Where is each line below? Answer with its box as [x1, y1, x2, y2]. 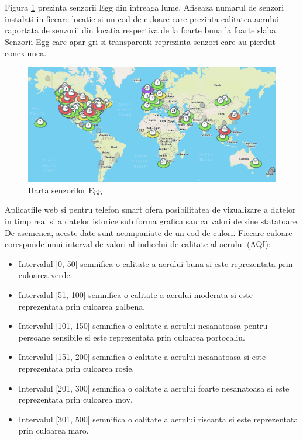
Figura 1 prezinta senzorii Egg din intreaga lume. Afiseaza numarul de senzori [5, 1, 284, 13]
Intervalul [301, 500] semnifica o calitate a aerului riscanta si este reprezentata [18, 413, 298, 425]
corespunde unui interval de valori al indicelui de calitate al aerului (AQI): [5, 238, 271, 250]
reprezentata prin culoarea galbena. [18, 300, 146, 312]
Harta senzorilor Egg [28, 183, 102, 196]
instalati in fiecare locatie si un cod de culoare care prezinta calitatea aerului [5, 12, 279, 25]
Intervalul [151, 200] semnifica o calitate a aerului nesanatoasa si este [18, 351, 266, 363]
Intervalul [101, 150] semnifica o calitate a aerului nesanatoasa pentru [18, 320, 268, 332]
